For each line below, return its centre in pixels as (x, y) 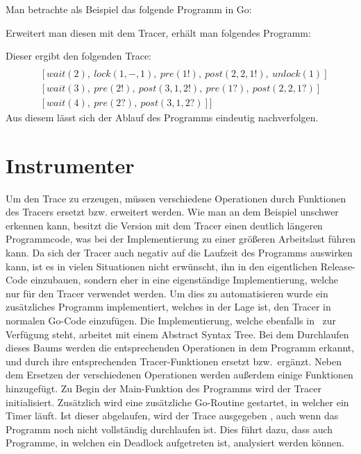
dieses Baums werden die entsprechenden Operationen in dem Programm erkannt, (180, 348)
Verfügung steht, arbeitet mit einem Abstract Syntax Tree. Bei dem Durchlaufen (177, 334)
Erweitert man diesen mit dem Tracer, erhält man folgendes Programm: (158, 32)
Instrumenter (70, 165)
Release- (338, 266)
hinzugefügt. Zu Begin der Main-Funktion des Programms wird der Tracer (163, 388)
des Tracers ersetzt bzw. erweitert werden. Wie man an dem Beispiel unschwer (172, 212)
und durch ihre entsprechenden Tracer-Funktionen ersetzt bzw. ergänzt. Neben (174, 361)
